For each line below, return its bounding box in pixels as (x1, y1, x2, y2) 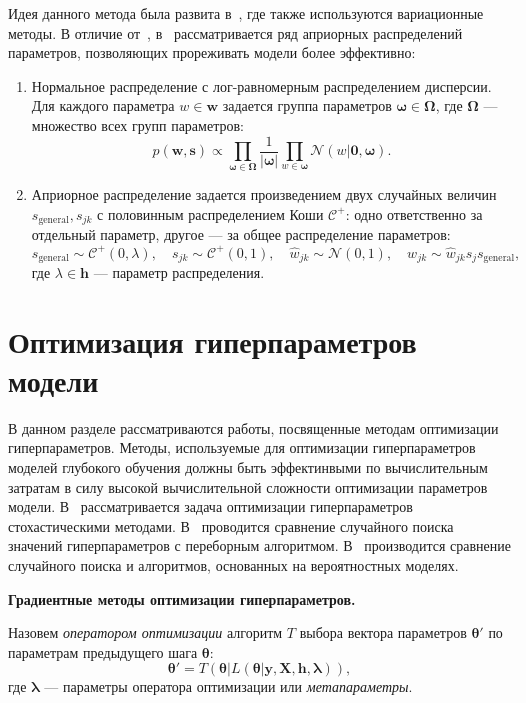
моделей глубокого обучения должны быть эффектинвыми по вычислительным (8, 457, 488, 478)
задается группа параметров (222, 95, 392, 116)
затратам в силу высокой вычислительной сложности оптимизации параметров (8, 476, 488, 497)
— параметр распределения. (93, 261, 265, 282)
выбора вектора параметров (299, 622, 467, 643)
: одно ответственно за (345, 203, 483, 224)
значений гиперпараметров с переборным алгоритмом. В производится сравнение (8, 535, 512, 556)
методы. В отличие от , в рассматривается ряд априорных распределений (8, 22, 463, 43)
